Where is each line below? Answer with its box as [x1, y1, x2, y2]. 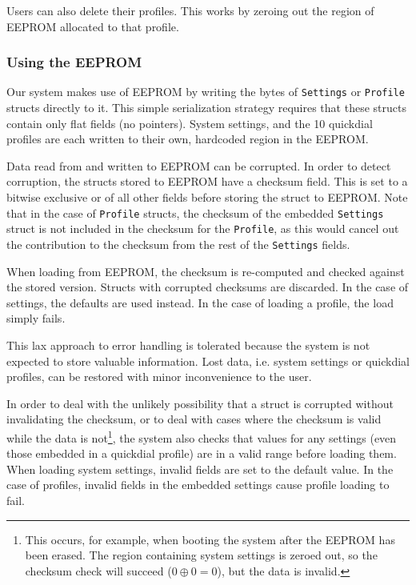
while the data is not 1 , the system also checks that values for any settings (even [6, 427, 397, 446]
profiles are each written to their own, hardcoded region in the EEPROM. [6, 130, 369, 147]
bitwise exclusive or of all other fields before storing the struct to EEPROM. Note [6, 189, 408, 206]
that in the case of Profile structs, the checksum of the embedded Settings [6, 204, 384, 221]
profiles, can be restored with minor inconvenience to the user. [6, 368, 312, 385]
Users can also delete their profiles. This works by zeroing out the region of [6, 2, 374, 18]
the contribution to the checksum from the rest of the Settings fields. [6, 235, 350, 252]
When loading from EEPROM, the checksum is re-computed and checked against [6, 262, 405, 279]
